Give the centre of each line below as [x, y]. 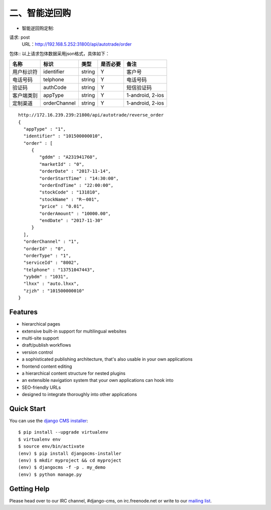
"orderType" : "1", [47, 256]
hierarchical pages [41, 324]
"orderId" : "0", [45, 248]
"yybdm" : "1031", [46, 277]
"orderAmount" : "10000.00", [75, 213]
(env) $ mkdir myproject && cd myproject [70, 460]
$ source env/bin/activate [51, 446]
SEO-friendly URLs [41, 387]
